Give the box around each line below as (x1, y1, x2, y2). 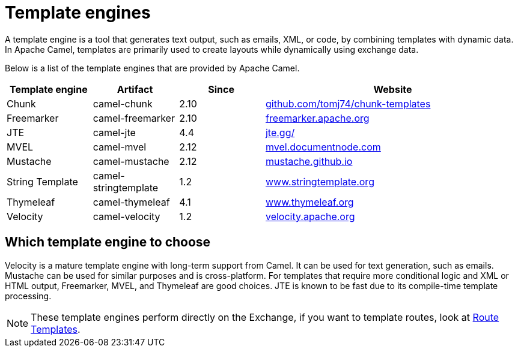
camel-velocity (93, 210, 160, 222)
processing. (5, 290, 52, 301)
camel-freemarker (93, 112, 175, 124)
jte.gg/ (265, 126, 295, 139)
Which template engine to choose (5, 234, 211, 250)
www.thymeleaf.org (265, 195, 354, 208)
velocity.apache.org (265, 210, 355, 222)
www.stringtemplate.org (265, 175, 374, 188)
